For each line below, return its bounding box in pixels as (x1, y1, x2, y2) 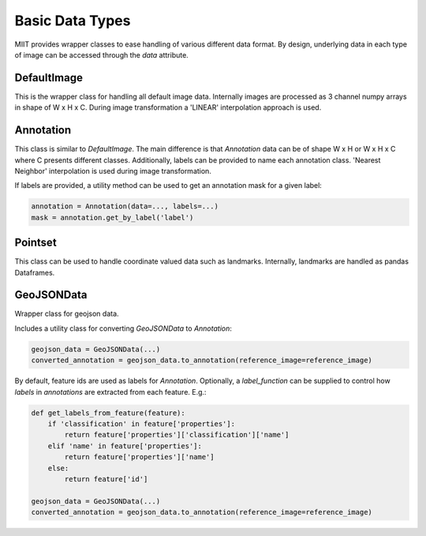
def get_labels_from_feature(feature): (31, 408, 185, 418)
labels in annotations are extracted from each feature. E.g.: (14, 387, 207, 396)
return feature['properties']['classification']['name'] (64, 430, 290, 440)
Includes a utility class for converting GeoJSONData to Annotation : (14, 324, 233, 333)
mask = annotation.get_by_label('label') (31, 213, 194, 222)
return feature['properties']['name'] (64, 452, 215, 462)
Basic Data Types (14, 12, 131, 29)
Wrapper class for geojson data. (14, 309, 119, 319)
